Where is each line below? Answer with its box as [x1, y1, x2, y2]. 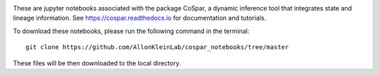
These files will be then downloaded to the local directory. [13, 58, 181, 67]
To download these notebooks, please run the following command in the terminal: [13, 27, 250, 35]
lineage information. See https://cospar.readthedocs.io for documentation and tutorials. [13, 14, 267, 23]
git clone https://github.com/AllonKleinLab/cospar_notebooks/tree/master [25, 43, 289, 51]
